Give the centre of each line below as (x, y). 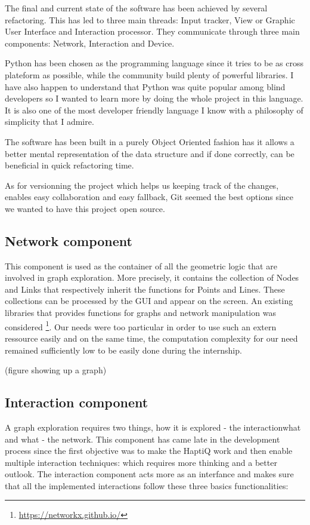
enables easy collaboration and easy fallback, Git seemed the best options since (149, 197)
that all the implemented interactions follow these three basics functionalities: (147, 485)
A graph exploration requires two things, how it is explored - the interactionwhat (153, 427)
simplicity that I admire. (49, 122)
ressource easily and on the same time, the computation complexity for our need (151, 338)
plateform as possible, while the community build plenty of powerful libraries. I (149, 74)
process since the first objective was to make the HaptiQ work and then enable (149, 451)
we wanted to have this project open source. (85, 208)
